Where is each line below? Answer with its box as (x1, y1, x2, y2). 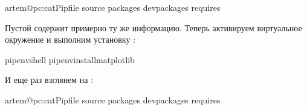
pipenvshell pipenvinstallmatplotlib (5, 53, 135, 66)
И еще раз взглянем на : (5, 73, 94, 86)
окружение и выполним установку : (5, 33, 135, 46)
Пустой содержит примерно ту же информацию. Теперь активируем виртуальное (5, 21, 302, 34)
